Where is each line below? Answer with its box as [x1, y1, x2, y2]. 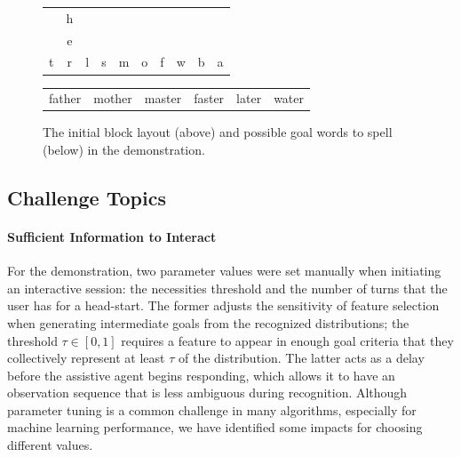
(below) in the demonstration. [43, 140, 205, 158]
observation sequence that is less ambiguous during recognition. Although [7, 383, 408, 402]
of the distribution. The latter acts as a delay [178, 349, 425, 367]
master [144, 89, 182, 108]
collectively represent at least [7, 349, 165, 367]
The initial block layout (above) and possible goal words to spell [43, 123, 393, 141]
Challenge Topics [7, 183, 166, 211]
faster [194, 89, 225, 108]
